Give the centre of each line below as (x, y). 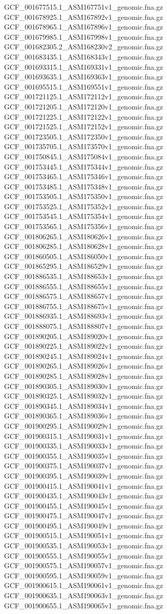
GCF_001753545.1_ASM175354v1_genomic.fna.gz (83, 216)
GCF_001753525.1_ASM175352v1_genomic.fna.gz (83, 206)
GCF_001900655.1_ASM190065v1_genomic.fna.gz (83, 605)
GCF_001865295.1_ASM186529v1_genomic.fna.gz (83, 266)
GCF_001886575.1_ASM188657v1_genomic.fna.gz (83, 296)
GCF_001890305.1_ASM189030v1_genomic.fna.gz (83, 386)
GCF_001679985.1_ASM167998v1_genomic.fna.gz (83, 36)
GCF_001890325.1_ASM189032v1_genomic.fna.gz (83, 396)
